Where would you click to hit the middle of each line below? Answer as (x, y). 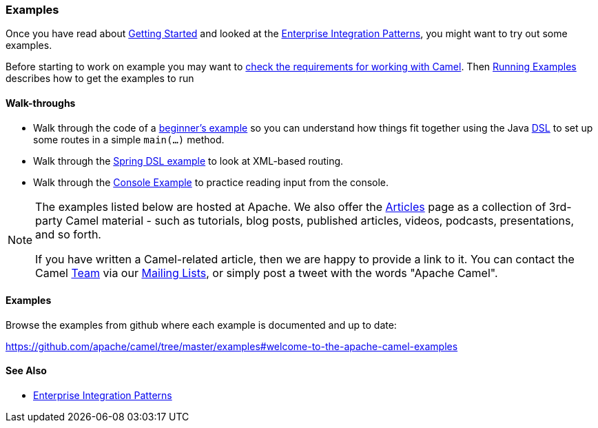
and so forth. (68, 234)
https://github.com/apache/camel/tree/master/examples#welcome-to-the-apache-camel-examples (232, 346)
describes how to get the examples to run (100, 79)
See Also (26, 371)
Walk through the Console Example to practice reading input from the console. (211, 182)
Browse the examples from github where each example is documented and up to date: (201, 325)
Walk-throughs (41, 103)
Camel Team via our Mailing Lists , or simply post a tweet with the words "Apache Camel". (267, 273)
